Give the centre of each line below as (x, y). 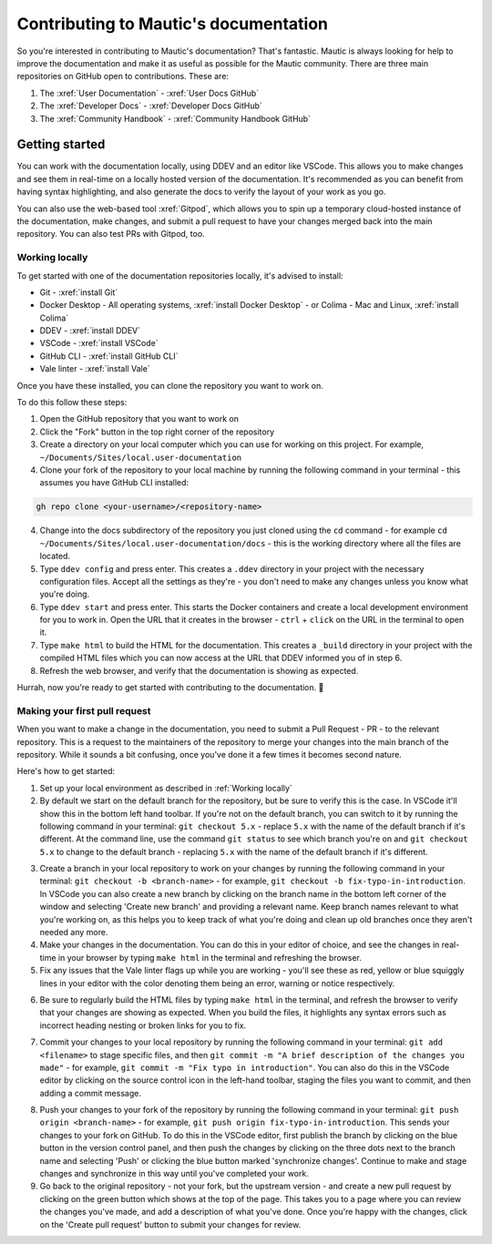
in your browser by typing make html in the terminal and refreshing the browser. (210, 957)
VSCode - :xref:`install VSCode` (99, 343)
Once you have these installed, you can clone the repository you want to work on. (170, 385)
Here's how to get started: (66, 771)
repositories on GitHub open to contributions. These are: (123, 76)
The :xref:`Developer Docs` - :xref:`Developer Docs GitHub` (151, 106)
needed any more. (74, 933)
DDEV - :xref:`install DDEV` (90, 331)
